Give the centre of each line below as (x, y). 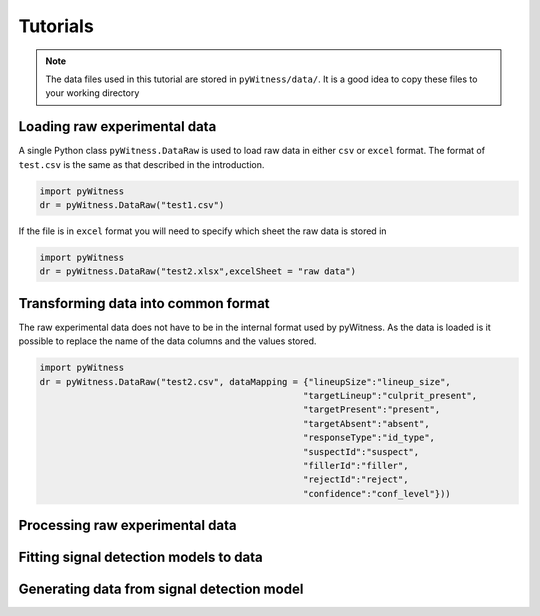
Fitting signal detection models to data (141, 557)
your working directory (92, 93)
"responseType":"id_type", (369, 438)
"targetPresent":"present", (372, 409)
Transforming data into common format (144, 303)
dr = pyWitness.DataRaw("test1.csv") (132, 205)
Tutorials (56, 26)
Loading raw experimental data (117, 126)
